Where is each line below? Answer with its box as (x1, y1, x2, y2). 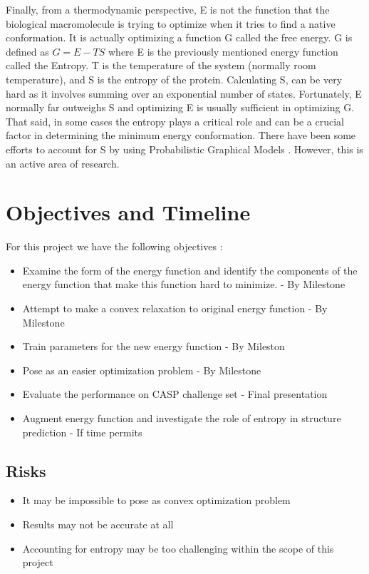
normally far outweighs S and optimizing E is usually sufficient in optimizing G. (6, 100, 355, 115)
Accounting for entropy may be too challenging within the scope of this (22, 540, 334, 555)
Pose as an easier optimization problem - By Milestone (22, 362, 261, 377)
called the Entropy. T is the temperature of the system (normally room (6, 58, 316, 73)
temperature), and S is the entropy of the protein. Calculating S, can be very (6, 71, 343, 86)
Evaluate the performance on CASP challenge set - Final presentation (22, 386, 328, 401)
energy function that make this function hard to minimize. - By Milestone (22, 277, 345, 292)
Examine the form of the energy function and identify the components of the (22, 262, 358, 277)
